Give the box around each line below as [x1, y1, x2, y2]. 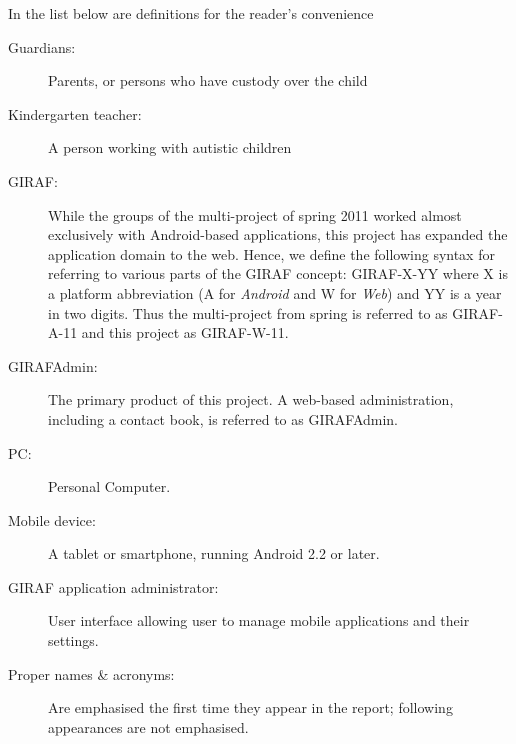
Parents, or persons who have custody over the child [48, 70, 368, 91]
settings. [48, 630, 99, 651]
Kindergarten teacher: [8, 103, 142, 124]
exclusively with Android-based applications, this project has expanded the [48, 224, 508, 245]
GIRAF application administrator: [8, 576, 219, 597]
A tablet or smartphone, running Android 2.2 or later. [48, 543, 380, 564]
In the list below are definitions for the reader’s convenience [8, 3, 374, 23]
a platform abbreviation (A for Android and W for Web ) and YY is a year [48, 282, 502, 303]
